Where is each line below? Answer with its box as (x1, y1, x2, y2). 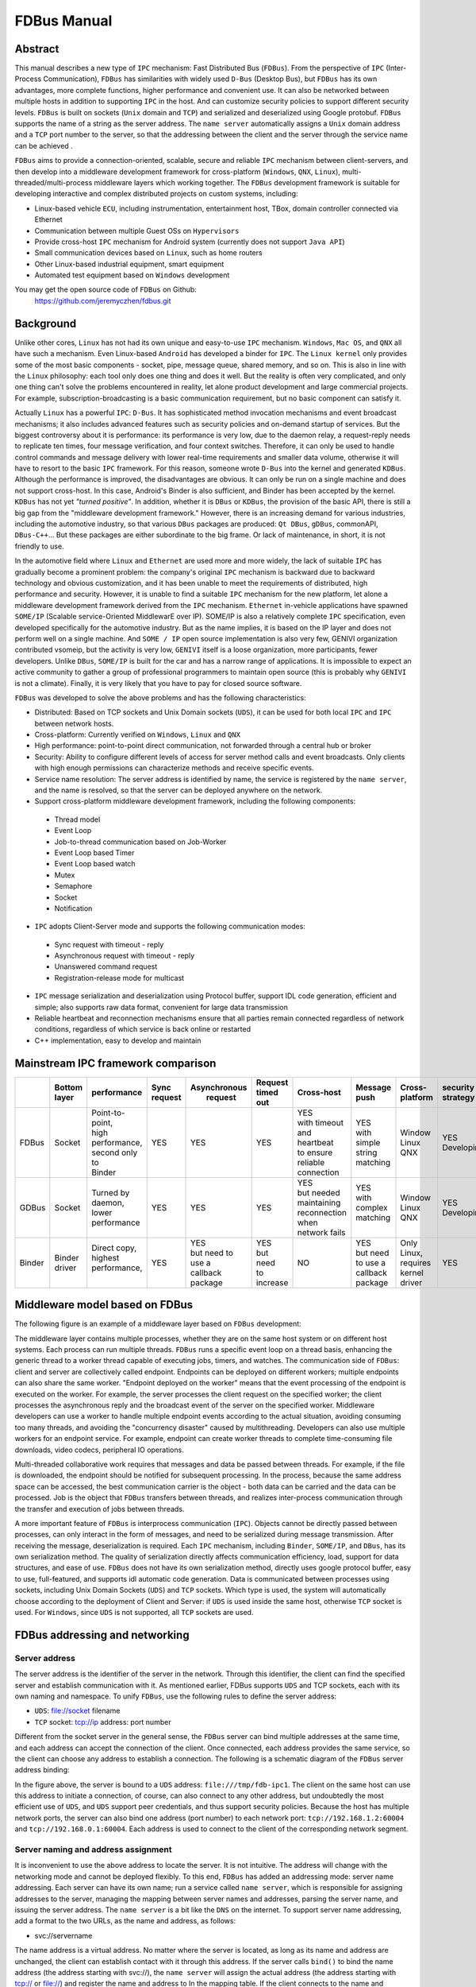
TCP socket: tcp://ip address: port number (34, 1717, 171, 1726)
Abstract (14, 42, 59, 56)
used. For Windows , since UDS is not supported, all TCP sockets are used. (14, 1608, 254, 1617)
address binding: (14, 1765, 71, 1775)
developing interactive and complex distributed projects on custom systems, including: (14, 189, 298, 199)
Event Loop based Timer (54, 847, 135, 858)
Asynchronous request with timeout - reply (54, 951, 194, 961)
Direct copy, (91, 1242, 137, 1253)
